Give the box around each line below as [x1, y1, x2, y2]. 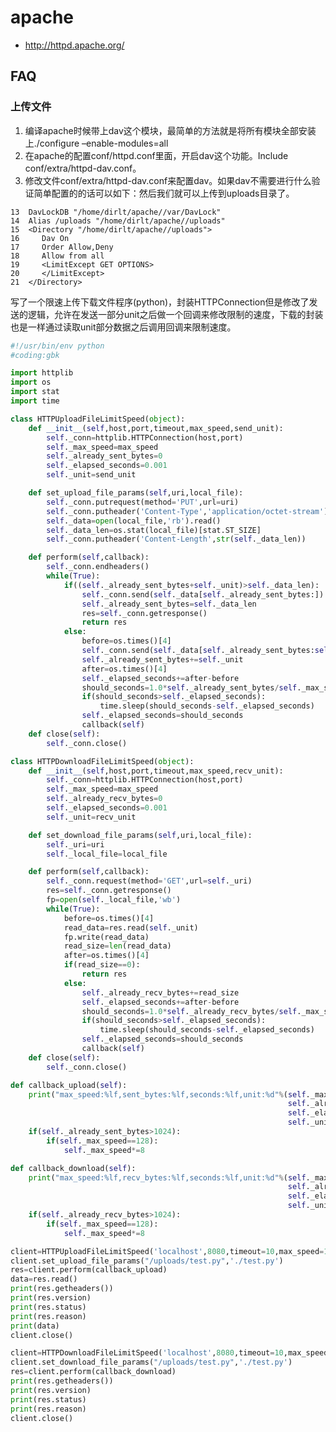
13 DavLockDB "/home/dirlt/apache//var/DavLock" [10, 207, 222, 217]
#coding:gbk [10, 350, 60, 360]
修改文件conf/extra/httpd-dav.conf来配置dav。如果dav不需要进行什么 [24, 174, 312, 186]
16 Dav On [10, 233, 70, 243]
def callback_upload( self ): [10, 1080, 128, 1090]
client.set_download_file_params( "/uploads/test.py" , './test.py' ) [10, 1357, 293, 1368]
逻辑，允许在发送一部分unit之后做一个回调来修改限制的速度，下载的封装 [27, 308, 324, 320]
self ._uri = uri [46, 839, 105, 850]
